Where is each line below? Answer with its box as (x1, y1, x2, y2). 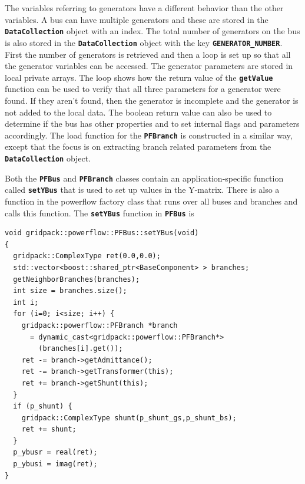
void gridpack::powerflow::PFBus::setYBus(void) (5, 229, 199, 238)
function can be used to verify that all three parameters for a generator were (5, 83, 281, 95)
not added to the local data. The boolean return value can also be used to (5, 106, 272, 118)
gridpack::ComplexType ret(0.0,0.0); (13, 252, 161, 261)
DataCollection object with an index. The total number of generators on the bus (5, 25, 300, 37)
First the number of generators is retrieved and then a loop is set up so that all (5, 48, 291, 60)
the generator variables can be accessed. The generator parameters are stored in (5, 60, 293, 72)
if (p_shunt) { (13, 402, 72, 411)
